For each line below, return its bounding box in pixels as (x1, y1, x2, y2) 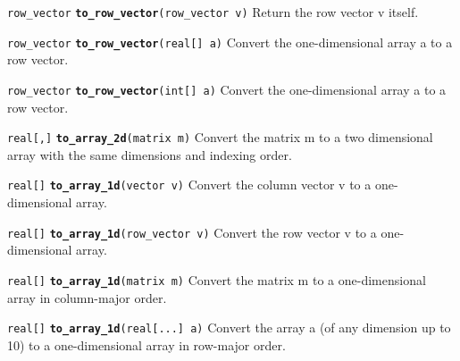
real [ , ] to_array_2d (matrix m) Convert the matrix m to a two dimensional (7, 128, 433, 147)
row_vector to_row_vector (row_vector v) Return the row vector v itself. (7, 3, 419, 21)
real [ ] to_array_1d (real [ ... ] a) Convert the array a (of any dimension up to (7, 318, 451, 337)
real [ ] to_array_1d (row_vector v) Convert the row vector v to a (7, 222, 377, 241)
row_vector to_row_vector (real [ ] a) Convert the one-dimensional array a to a (7, 32, 453, 51)
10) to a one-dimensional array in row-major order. (7, 335, 286, 354)
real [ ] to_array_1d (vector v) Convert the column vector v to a (7, 175, 372, 194)
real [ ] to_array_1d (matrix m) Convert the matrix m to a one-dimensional (7, 270, 426, 289)
